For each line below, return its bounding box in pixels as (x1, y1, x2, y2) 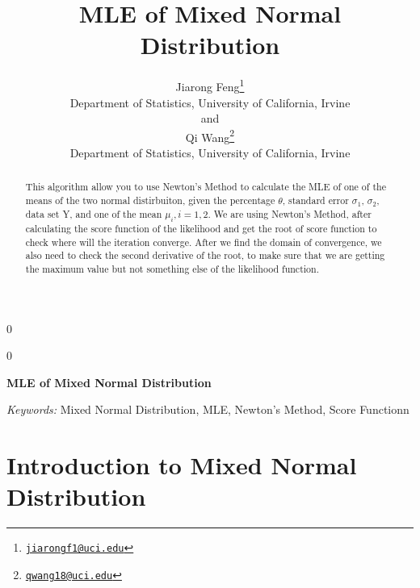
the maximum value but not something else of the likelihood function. (25, 262, 319, 276)
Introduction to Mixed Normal (6, 448, 357, 482)
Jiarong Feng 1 (175, 76, 245, 94)
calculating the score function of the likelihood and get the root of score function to (25, 222, 377, 236)
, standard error (282, 194, 349, 207)
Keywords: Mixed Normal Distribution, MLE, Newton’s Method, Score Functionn (6, 401, 409, 418)
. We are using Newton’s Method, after (208, 206, 372, 220)
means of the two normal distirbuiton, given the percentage (25, 194, 275, 207)
